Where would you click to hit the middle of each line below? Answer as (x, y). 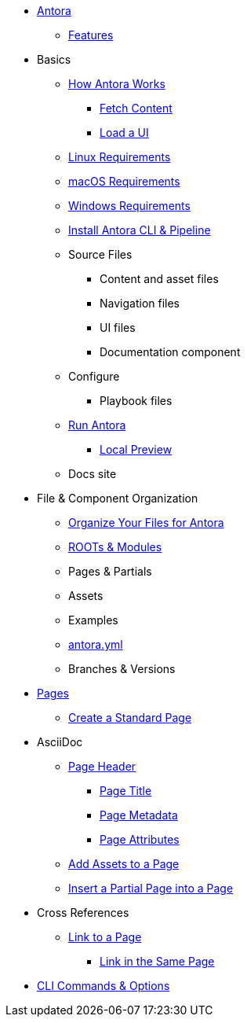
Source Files (100, 254)
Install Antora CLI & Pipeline (140, 230)
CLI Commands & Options (104, 986)
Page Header (102, 766)
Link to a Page (105, 937)
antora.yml (96, 644)
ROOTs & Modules (115, 547)
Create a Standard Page (130, 718)
